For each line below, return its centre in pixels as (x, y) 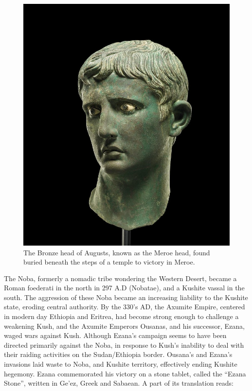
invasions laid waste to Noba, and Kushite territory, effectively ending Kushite (121, 364)
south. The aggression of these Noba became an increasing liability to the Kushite (126, 297)
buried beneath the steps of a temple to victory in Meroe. (109, 262)
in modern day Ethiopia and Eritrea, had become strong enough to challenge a (121, 316)
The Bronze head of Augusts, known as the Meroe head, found (117, 252)
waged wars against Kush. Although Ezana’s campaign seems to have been (115, 335)
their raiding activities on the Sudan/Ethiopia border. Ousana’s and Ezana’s (118, 354)
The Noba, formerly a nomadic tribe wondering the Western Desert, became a (120, 278)
